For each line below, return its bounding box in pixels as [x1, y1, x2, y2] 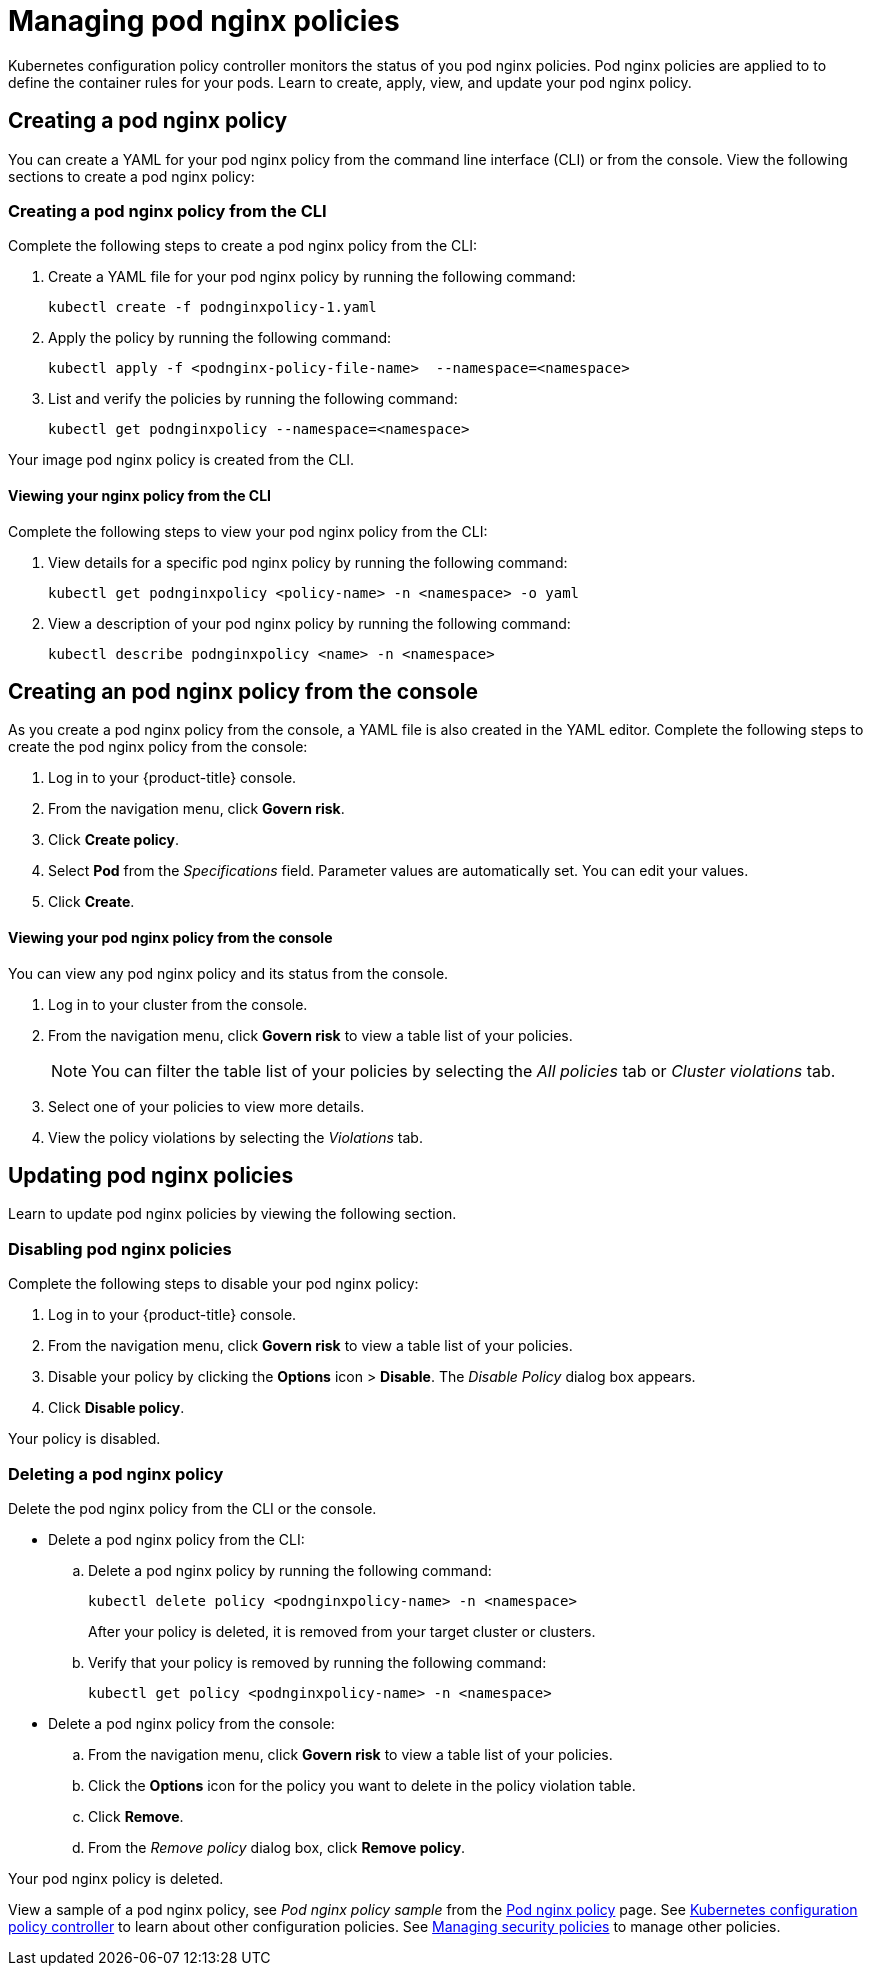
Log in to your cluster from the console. [48, 995, 308, 1013]
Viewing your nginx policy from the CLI [8, 486, 272, 504]
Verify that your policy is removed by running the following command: [88, 1653, 547, 1671]
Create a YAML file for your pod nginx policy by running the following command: [48, 268, 576, 286]
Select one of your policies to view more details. [48, 1097, 365, 1115]
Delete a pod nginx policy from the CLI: [48, 1530, 305, 1548]
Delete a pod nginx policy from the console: [48, 1714, 335, 1732]
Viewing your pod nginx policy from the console [8, 929, 333, 947]
